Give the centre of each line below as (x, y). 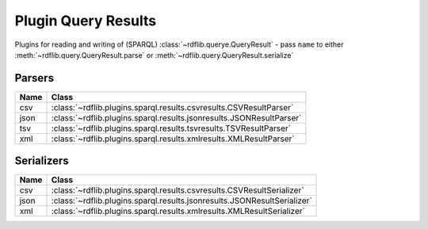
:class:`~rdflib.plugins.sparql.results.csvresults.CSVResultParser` (172, 107)
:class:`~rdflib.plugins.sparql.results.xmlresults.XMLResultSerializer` (178, 212)
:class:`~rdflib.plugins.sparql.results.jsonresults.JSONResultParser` (176, 117)
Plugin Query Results (86, 21)
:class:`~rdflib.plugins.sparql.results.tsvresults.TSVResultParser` (171, 128)
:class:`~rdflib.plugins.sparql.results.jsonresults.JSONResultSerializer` (182, 200)
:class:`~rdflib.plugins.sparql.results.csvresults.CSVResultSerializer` (178, 190)
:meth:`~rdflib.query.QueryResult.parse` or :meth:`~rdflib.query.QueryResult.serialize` (154, 55)
